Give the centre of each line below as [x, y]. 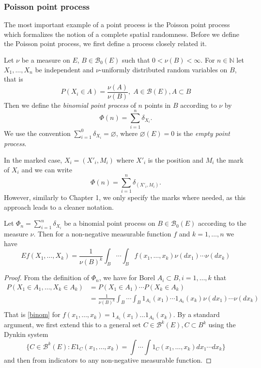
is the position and [176, 159]
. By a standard [196, 314]
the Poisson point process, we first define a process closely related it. [105, 43]
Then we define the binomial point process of [70, 105]
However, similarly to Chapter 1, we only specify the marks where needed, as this [125, 197]
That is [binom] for [32, 314]
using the [222, 325]
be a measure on [46, 60]
